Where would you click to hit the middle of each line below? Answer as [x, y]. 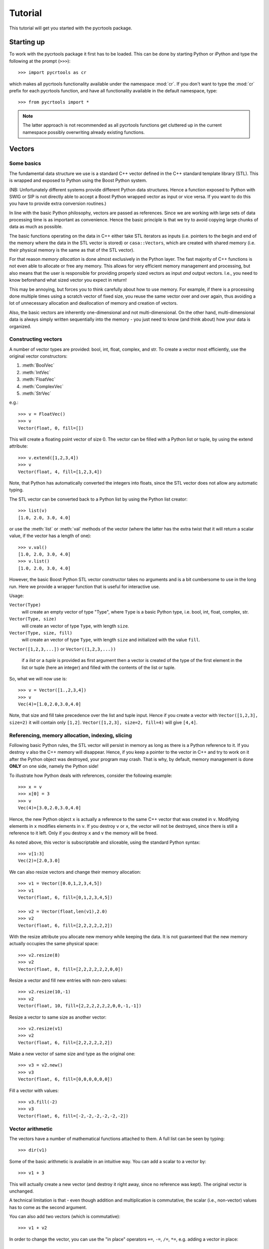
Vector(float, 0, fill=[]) [51, 428]
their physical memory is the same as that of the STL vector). [72, 250]
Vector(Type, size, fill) [41, 633]
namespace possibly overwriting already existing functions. [84, 132]
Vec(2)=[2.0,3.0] [39, 861]
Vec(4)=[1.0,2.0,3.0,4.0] [50, 704]
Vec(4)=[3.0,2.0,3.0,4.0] [50, 808]
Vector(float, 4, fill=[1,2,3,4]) [60, 472]
